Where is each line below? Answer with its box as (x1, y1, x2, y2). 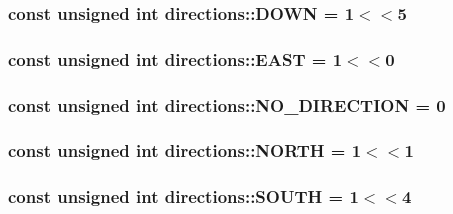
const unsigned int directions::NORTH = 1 (8, 138, 362, 163)
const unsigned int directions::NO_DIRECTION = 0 (8, 92, 446, 117)
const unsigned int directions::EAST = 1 (8, 46, 343, 71)
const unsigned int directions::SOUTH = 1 (8, 184, 359, 209)
